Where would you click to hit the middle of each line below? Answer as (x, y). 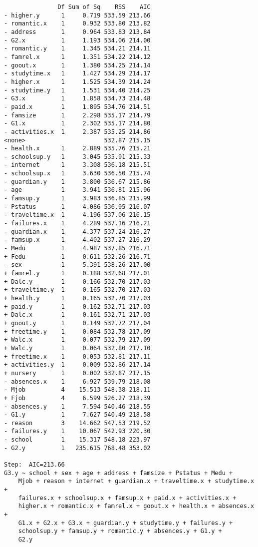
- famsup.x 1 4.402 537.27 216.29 (77, 240)
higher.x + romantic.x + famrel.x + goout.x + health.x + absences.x (136, 506)
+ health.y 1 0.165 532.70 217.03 (77, 298)
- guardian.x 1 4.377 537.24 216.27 (77, 232)
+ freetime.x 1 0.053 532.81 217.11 (77, 356)
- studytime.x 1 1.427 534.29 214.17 (77, 74)
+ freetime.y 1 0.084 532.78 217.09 (77, 331)
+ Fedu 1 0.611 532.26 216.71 (77, 257)
